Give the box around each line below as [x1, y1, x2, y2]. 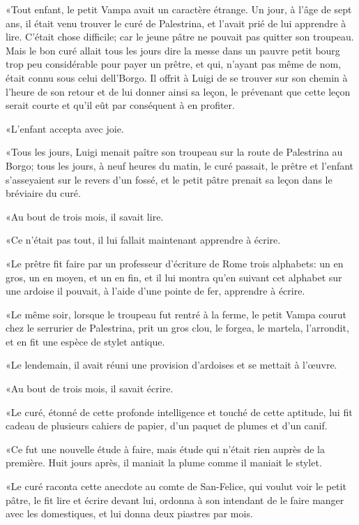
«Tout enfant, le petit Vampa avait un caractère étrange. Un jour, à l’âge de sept [6, 2, 352, 16]
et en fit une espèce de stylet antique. [6, 334, 165, 348]
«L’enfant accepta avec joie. [6, 121, 124, 135]
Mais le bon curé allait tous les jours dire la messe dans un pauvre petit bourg [6, 43, 340, 57]
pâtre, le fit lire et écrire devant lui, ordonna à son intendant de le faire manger [6, 492, 344, 507]
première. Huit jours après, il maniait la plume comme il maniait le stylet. [6, 455, 322, 470]
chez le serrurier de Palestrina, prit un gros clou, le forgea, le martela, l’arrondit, [6, 320, 349, 335]
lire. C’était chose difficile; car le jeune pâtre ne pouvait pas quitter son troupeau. [6, 29, 354, 44]
